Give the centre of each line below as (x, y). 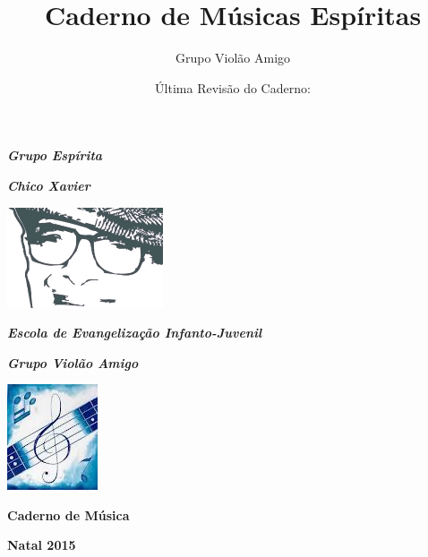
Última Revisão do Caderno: (233, 87)
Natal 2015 (42, 545)
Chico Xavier (49, 185)
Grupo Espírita (55, 155)
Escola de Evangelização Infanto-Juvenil (135, 333)
